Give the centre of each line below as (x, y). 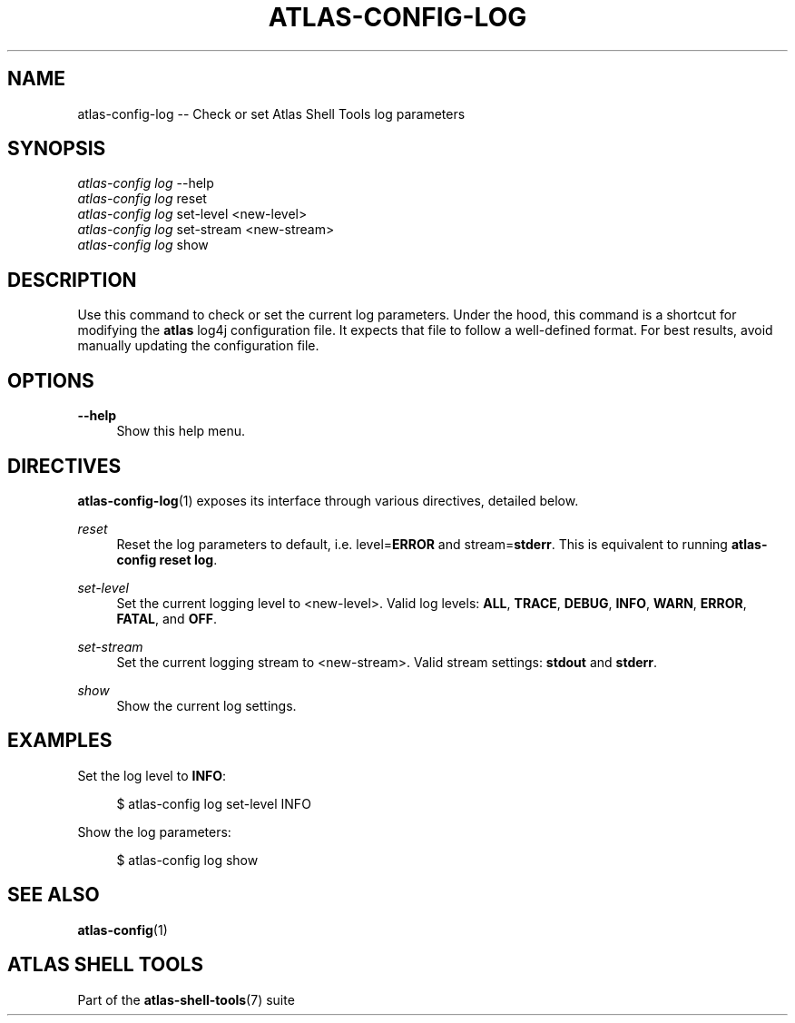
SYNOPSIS (57, 149)
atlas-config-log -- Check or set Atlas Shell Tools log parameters (271, 113)
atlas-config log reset (142, 199)
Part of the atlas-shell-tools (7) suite (186, 999)
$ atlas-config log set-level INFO (214, 803)
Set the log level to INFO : (152, 775)
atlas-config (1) (123, 930)
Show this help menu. (181, 431)
